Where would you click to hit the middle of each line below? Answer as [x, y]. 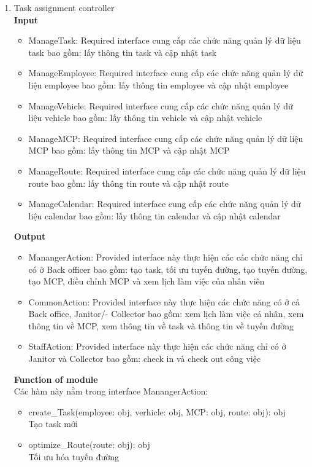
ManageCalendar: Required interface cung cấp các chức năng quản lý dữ [165, 204]
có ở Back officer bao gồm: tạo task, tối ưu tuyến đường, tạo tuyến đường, [168, 269]
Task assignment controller [64, 7]
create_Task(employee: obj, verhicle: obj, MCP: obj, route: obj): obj [157, 411]
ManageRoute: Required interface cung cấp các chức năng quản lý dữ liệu [167, 171]
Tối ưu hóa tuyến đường [74, 456]
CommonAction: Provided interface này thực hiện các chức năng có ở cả [164, 301]
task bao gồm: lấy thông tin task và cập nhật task [123, 52]
